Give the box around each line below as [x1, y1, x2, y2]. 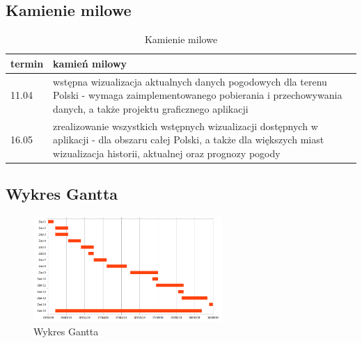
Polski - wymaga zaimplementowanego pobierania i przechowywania [53, 88, 343, 102]
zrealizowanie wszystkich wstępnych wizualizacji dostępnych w [53, 118, 318, 133]
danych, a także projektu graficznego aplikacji [53, 101, 249, 115]
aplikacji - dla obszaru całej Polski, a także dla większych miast [53, 132, 324, 147]
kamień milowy [53, 56, 127, 70]
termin [10, 56, 44, 70]
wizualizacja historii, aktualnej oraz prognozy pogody [53, 145, 281, 160]
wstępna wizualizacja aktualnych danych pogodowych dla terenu [53, 74, 327, 88]
